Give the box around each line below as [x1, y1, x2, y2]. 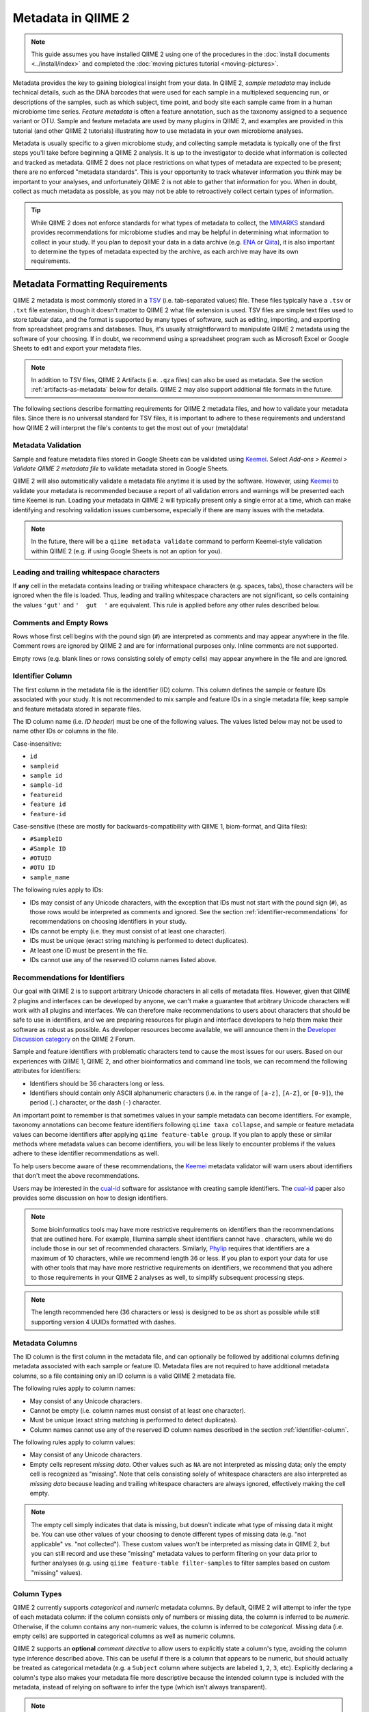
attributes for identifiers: [12, 1067, 81, 1075]
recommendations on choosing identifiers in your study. [29, 918, 187, 926]
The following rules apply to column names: [12, 1384, 136, 1393]
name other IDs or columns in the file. [12, 727, 119, 735]
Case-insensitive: [12, 740, 62, 748]
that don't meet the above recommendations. [12, 1172, 140, 1180]
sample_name [29, 873, 70, 881]
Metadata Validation [12, 440, 81, 450]
